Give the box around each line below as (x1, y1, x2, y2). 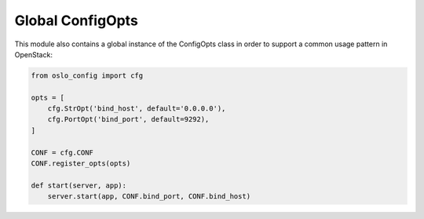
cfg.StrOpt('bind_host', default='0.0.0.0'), (47, 104, 226, 113)
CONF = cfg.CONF (31, 148, 94, 157)
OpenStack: (14, 49, 53, 59)
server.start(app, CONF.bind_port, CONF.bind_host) (47, 192, 251, 201)
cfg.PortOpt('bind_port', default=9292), (47, 115, 210, 124)
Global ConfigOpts (14, 12, 139, 29)
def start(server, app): (31, 181, 127, 190)
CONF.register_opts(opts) (31, 159, 131, 168)
